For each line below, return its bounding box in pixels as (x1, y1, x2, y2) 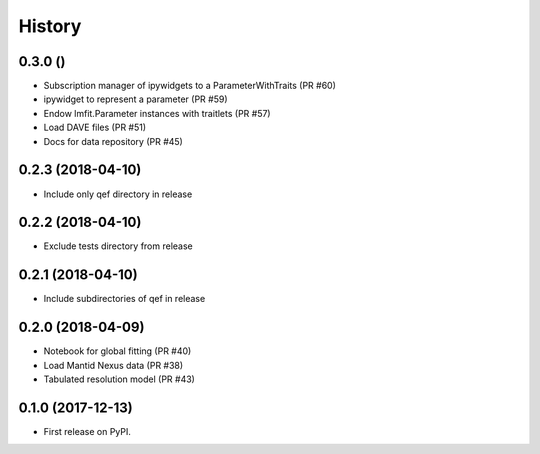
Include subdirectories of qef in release (43, 293, 206, 305)
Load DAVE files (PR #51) (43, 121, 147, 134)
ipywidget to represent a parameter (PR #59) (43, 93, 229, 105)
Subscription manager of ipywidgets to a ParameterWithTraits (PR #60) (43, 80, 337, 92)
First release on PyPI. (43, 425, 132, 437)
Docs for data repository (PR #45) (43, 135, 184, 147)
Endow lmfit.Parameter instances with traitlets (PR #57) (43, 107, 271, 119)
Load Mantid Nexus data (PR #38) (43, 359, 184, 371)
